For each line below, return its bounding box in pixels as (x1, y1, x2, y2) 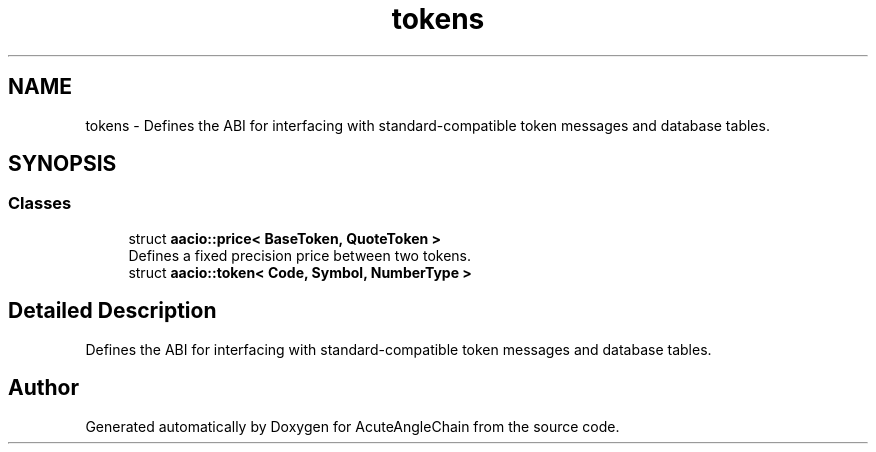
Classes (8, 193, 72, 214)
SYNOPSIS (8, 151, 117, 177)
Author (8, 375, 79, 401)
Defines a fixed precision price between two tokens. (128, 246, 472, 264)
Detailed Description (8, 298, 217, 324)
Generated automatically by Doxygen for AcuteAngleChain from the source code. (85, 417, 620, 435)
